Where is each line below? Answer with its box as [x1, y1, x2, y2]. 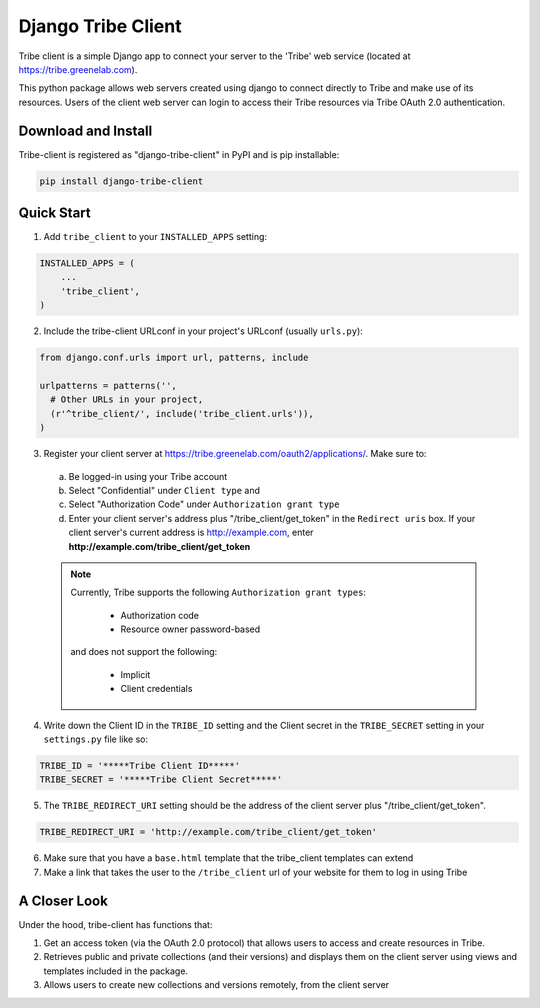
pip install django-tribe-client [39, 175, 204, 187]
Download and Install [18, 122, 153, 139]
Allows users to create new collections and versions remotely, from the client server [43, 979, 390, 991]
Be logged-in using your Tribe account [68, 470, 228, 482]
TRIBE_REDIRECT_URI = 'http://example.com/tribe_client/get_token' [39, 826, 378, 838]
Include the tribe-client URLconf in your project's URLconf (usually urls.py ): [43, 325, 364, 337]
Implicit [120, 668, 151, 680]
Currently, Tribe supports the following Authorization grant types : [70, 586, 367, 599]
